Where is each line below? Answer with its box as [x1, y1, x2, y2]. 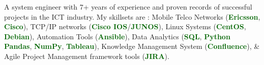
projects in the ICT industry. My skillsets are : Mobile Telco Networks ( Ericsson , [4, 11, 260, 22]
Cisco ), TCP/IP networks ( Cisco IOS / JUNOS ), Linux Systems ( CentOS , [4, 21, 246, 32]
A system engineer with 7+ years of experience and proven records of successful [4, 2, 252, 12]
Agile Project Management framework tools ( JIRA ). [4, 50, 169, 61]
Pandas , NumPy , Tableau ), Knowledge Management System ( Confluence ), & [4, 41, 260, 51]
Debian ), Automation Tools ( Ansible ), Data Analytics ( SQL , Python [4, 31, 230, 41]
